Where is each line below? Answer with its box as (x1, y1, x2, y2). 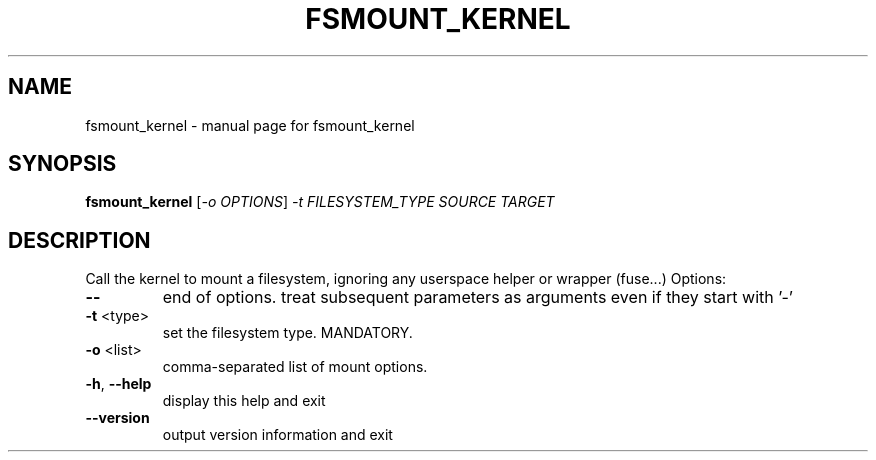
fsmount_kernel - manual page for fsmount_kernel (85, 116, 415, 134)
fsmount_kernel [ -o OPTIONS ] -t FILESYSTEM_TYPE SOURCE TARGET (85, 193, 555, 211)
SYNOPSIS (8, 151, 117, 177)
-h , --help (85, 375, 152, 393)
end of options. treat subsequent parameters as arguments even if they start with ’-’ (162, 287, 793, 308)
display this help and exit (162, 392, 326, 410)
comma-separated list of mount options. (162, 358, 428, 376)
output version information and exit (162, 426, 393, 444)
